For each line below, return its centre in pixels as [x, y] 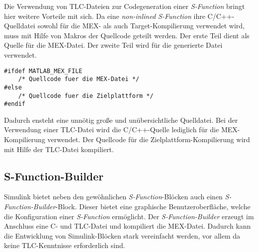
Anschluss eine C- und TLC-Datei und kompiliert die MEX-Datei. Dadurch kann [128, 226]
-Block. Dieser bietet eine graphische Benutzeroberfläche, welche [153, 207]
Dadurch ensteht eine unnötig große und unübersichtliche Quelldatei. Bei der [121, 120]
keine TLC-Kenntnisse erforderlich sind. [65, 245]
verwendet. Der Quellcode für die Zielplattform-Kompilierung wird [149, 139]
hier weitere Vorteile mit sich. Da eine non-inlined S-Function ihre [105, 16]
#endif [15, 104]
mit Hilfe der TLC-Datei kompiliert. [59, 149]
